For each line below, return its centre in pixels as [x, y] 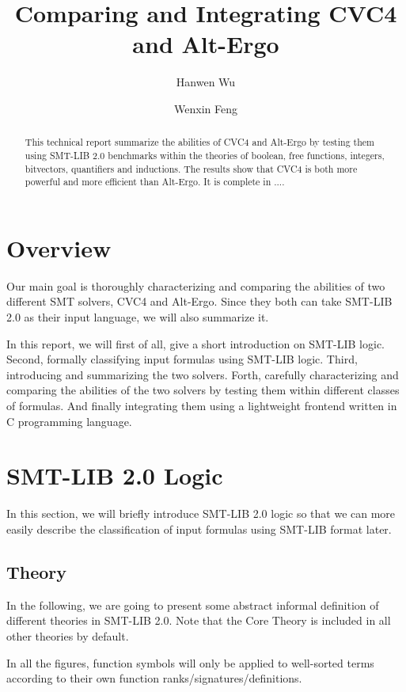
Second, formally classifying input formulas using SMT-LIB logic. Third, [182, 359]
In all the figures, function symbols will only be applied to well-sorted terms [190, 662]
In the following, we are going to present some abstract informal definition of [193, 605]
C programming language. [69, 421]
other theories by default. [68, 635]
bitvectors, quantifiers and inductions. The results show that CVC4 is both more [191, 168]
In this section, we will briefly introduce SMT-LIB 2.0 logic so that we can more [201, 513]
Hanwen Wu [206, 82]
